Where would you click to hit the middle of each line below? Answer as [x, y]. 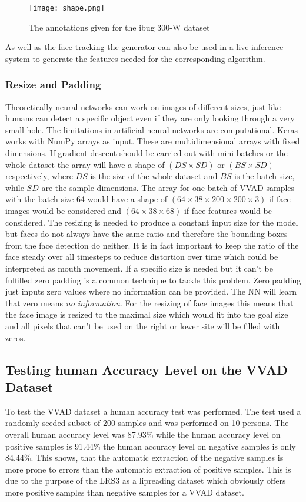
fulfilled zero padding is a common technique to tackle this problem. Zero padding [153, 280]
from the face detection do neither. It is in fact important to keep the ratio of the [152, 245]
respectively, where [39, 176]
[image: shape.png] [67, 8]
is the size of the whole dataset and [154, 176]
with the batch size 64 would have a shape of [87, 199]
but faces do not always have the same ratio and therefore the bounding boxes [147, 234]
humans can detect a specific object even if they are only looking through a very [150, 118]
